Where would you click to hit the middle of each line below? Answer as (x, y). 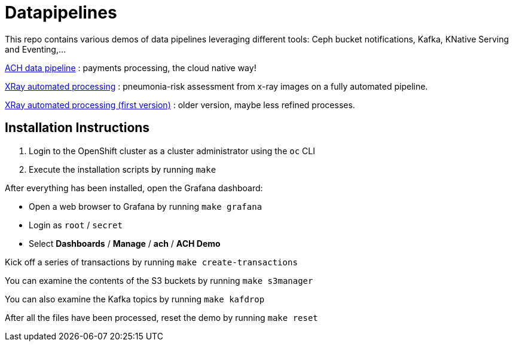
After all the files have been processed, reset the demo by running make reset (161, 317)
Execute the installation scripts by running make (123, 169)
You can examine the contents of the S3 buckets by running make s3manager (159, 280)
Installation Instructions (77, 128)
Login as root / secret (76, 225)
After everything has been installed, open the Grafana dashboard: (134, 188)
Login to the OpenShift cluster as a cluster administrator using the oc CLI (172, 151)
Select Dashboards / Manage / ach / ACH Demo (125, 243)
